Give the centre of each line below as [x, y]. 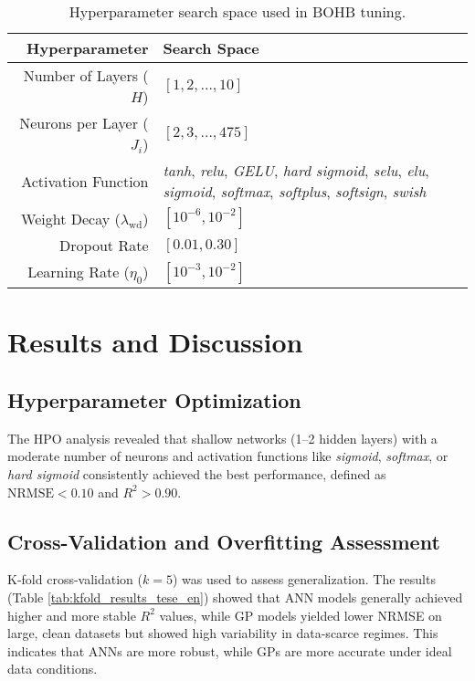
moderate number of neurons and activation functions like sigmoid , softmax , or [228, 456]
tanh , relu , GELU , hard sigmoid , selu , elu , [296, 170]
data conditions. [53, 669]
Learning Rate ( [79, 272]
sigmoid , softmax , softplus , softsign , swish [295, 191]
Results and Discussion [155, 342]
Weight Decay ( [71, 218]
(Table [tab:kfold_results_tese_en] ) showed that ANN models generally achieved [235, 597]
